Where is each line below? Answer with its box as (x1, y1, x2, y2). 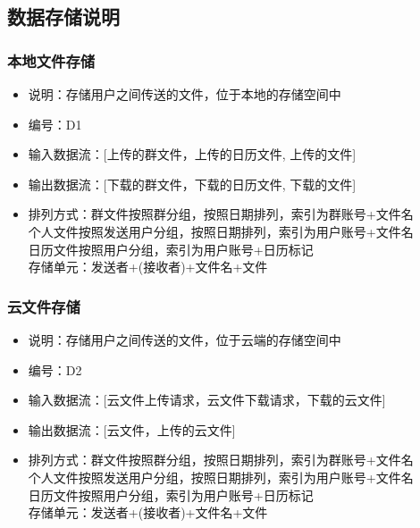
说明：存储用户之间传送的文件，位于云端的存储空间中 (28, 330, 341, 348)
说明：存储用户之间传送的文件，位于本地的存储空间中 (28, 85, 341, 103)
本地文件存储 (7, 49, 96, 71)
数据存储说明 (7, 3, 120, 30)
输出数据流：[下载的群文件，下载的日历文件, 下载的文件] (28, 174, 357, 193)
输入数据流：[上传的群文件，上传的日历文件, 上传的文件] (28, 145, 357, 163)
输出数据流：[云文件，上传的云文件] (28, 420, 236, 439)
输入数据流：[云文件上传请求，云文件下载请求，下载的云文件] (28, 390, 386, 409)
